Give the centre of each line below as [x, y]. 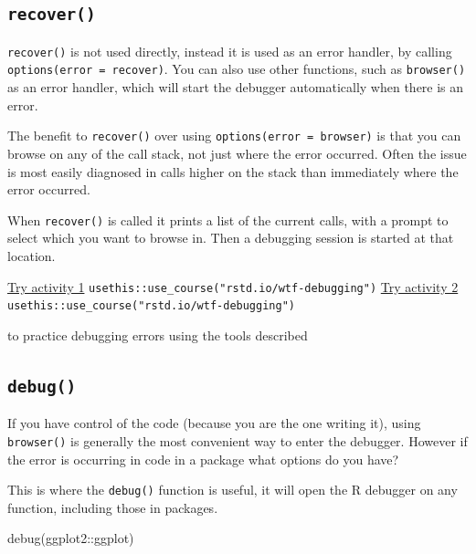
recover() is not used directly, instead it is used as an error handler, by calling [230, 51]
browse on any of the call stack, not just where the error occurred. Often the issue [237, 153]
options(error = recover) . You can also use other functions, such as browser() [237, 69]
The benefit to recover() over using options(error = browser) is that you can [234, 136]
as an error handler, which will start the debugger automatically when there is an [236, 87]
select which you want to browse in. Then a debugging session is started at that [231, 238]
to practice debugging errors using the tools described [158, 334]
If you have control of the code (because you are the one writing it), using [214, 423]
